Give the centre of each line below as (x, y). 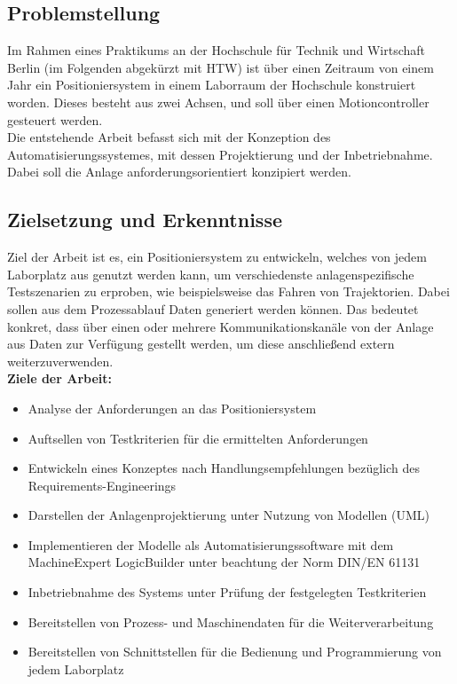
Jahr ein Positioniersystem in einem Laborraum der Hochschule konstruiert (212, 85)
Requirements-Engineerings (102, 485)
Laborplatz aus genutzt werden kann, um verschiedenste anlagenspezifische (211, 274)
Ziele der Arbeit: (59, 378)
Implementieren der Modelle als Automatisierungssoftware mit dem (211, 544)
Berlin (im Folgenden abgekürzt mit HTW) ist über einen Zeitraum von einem (221, 67)
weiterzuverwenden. (60, 361)
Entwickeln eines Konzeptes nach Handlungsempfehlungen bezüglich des (224, 468)
